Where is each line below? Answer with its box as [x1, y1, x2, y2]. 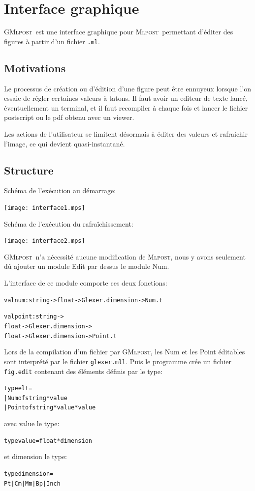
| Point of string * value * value [4, 404, 96, 411]
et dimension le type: [4, 451, 67, 462]
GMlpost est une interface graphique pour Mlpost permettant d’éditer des [4, 27, 233, 37]
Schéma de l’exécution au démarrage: [4, 185, 116, 196]
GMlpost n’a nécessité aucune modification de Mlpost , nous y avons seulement [4, 251, 246, 261]
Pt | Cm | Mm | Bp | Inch [4, 480, 61, 487]
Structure [4, 162, 54, 177]
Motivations [4, 60, 66, 75]
